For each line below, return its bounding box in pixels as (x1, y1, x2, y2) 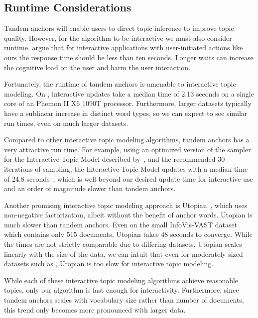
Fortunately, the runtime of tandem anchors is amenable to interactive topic (4, 79, 236, 89)
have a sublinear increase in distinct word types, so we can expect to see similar (4, 107, 248, 118)
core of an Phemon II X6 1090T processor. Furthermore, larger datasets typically (4, 98, 252, 108)
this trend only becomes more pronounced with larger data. (4, 304, 186, 315)
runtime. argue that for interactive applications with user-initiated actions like (4, 42, 243, 53)
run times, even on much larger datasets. (4, 117, 129, 128)
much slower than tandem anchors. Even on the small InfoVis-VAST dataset (4, 219, 238, 229)
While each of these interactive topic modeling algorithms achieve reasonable (4, 275, 239, 285)
